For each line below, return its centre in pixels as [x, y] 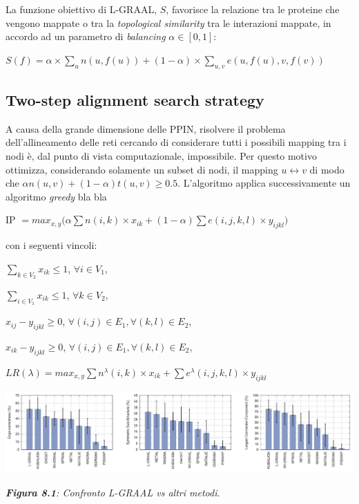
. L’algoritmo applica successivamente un [264, 183]
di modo [327, 169]
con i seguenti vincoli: [51, 245]
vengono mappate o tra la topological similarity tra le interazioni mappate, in [168, 22]
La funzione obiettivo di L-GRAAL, [81, 9]
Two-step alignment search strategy [135, 99]
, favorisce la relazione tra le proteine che [253, 9]
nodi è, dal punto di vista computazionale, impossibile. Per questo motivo [161, 155]
